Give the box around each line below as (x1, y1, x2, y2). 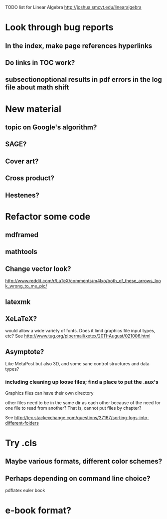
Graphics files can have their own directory (5, 390, 94, 396)
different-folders (5, 420, 39, 426)
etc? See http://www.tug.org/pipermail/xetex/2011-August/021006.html (5, 333, 151, 339)
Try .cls (5, 437, 37, 449)
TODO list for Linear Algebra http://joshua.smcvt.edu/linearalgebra (5, 4, 142, 10)
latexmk (5, 297, 31, 306)
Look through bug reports (5, 22, 114, 33)
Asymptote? (5, 347, 44, 356)
